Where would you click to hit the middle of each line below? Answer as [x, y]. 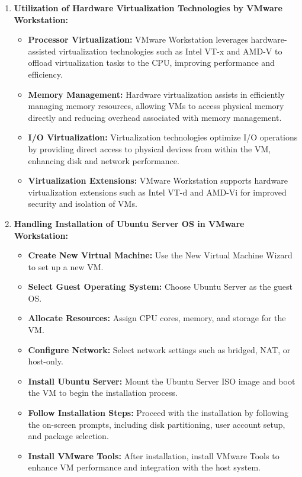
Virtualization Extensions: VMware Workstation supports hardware [158, 180]
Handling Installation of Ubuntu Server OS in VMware [129, 223]
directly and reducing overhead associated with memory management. [155, 117]
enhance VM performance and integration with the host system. [144, 467]
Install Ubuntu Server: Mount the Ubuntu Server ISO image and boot [162, 381]
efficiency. [45, 74]
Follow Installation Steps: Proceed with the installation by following [158, 413]
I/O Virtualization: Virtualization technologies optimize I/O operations [163, 137]
